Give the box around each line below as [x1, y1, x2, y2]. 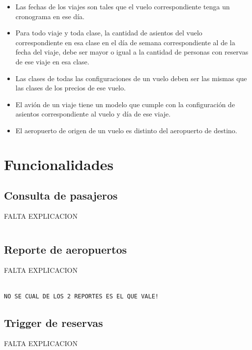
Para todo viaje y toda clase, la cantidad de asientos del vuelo [15, 28, 202, 38]
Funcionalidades [4, 154, 114, 174]
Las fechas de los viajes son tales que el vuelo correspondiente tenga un [15, 1, 230, 11]
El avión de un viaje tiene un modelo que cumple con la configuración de [15, 99, 235, 109]
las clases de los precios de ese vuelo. [15, 83, 126, 93]
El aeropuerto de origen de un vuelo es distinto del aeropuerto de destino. [15, 125, 237, 135]
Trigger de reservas [4, 315, 103, 330]
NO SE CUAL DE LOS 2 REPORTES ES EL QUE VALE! [4, 293, 159, 300]
